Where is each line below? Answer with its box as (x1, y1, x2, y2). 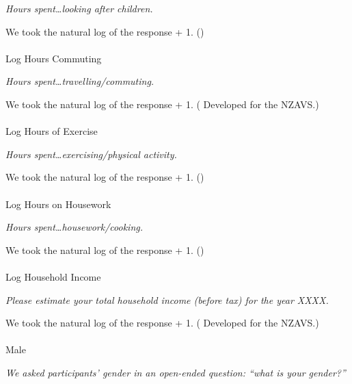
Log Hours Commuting (5, 51, 102, 65)
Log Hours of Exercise (5, 124, 98, 138)
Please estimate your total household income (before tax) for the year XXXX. (5, 292, 329, 307)
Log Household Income (5, 269, 101, 283)
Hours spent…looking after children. (5, 1, 153, 15)
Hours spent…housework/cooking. (5, 220, 144, 234)
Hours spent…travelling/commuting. (5, 74, 154, 88)
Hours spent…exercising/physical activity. (5, 146, 177, 161)
